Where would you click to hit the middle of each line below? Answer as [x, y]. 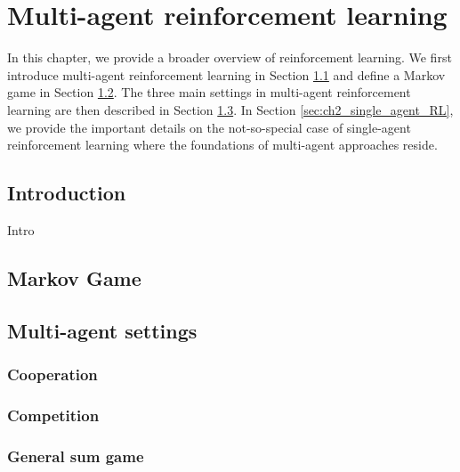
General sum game [76, 456]
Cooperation [52, 374]
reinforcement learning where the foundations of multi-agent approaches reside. [222, 145]
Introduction [67, 193]
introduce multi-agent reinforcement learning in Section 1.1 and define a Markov [226, 74]
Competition [53, 415]
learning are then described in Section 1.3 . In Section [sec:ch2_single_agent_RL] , [230, 109]
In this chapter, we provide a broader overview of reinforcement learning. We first [230, 57]
